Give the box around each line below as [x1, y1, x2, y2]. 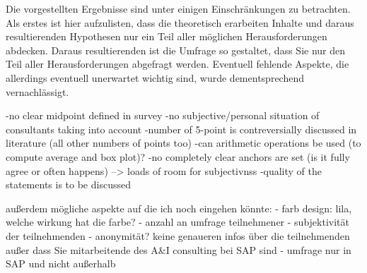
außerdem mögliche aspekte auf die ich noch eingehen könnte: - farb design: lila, [6, 200, 352, 215]
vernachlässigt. [6, 84, 69, 99]
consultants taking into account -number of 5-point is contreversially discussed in [6, 121, 357, 136]
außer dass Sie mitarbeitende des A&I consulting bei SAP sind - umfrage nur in [6, 242, 351, 257]
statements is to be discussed [6, 177, 131, 192]
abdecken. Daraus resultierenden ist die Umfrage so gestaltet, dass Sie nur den [6, 42, 346, 57]
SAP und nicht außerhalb [6, 256, 116, 271]
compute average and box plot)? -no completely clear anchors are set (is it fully [6, 149, 350, 164]
